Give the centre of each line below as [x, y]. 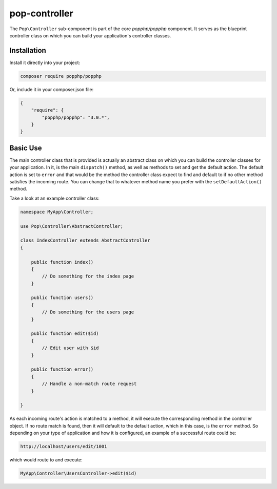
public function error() [62, 369]
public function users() [62, 298]
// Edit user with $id [71, 348]
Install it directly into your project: [45, 62]
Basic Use [26, 148]
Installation [28, 50]
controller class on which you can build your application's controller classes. [90, 35]
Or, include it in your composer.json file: [52, 89]
